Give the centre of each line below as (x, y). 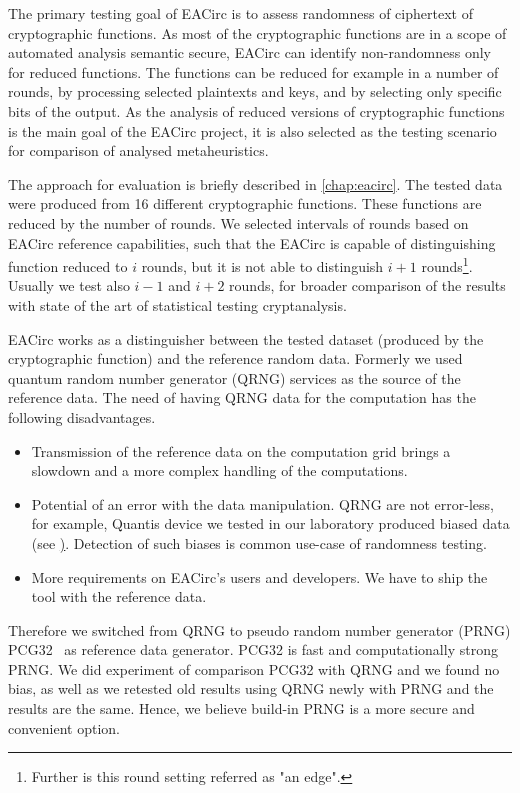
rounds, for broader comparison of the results (367, 285)
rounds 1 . (447, 264)
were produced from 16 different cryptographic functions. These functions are (245, 203)
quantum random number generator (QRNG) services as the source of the (234, 377)
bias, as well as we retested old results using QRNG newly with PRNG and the (251, 688)
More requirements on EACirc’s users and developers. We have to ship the (259, 576)
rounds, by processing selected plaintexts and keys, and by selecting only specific (255, 91)
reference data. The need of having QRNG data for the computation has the (242, 397)
